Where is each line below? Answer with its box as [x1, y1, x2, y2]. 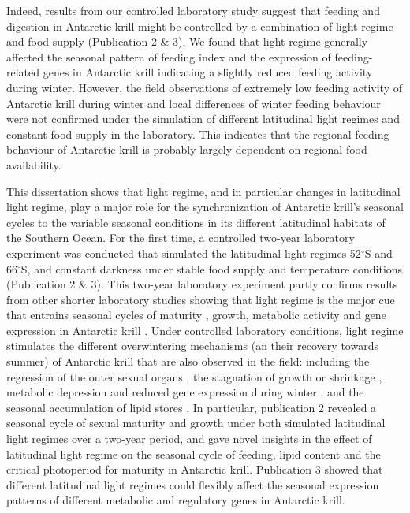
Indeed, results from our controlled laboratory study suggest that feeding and [6, 2, 380, 18]
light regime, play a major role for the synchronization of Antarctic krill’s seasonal [6, 199, 404, 215]
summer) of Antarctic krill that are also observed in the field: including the [6, 353, 370, 370]
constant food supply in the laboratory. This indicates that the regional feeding [6, 125, 389, 142]
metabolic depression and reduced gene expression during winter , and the [6, 384, 364, 400]
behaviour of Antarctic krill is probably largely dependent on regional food [6, 141, 367, 158]
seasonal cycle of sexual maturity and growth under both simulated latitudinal [6, 414, 386, 431]
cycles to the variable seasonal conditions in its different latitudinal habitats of [6, 214, 386, 230]
